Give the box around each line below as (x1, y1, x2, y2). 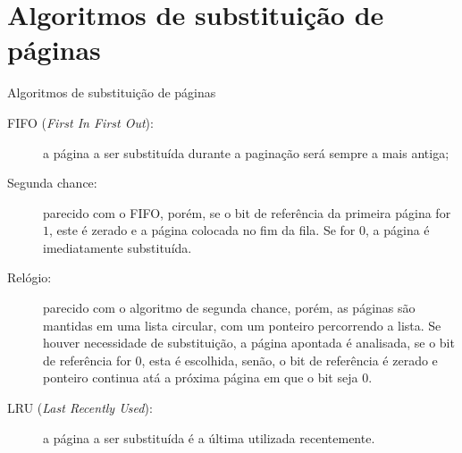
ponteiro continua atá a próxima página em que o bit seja (43, 368, 358, 387)
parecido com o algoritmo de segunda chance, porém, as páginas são (43, 298, 416, 317)
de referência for (43, 350, 131, 369)
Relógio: (7, 268, 52, 287)
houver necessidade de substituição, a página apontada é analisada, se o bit (43, 333, 455, 352)
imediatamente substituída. (43, 238, 192, 256)
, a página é (365, 221, 430, 239)
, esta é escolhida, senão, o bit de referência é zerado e (141, 350, 438, 369)
